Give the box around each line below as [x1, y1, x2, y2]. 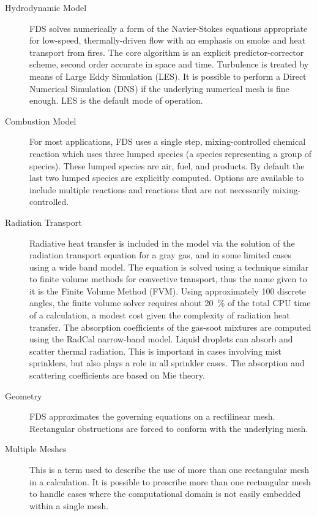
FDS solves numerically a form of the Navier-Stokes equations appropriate [29, 21, 308, 34]
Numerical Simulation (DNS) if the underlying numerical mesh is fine [29, 82, 289, 94]
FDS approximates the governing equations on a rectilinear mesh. [29, 410, 275, 423]
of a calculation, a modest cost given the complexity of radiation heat [29, 309, 290, 322]
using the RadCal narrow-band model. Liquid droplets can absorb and [29, 333, 293, 345]
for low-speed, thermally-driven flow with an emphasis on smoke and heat [29, 34, 306, 47]
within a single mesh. [29, 499, 109, 512]
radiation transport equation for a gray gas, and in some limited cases [29, 248, 291, 261]
